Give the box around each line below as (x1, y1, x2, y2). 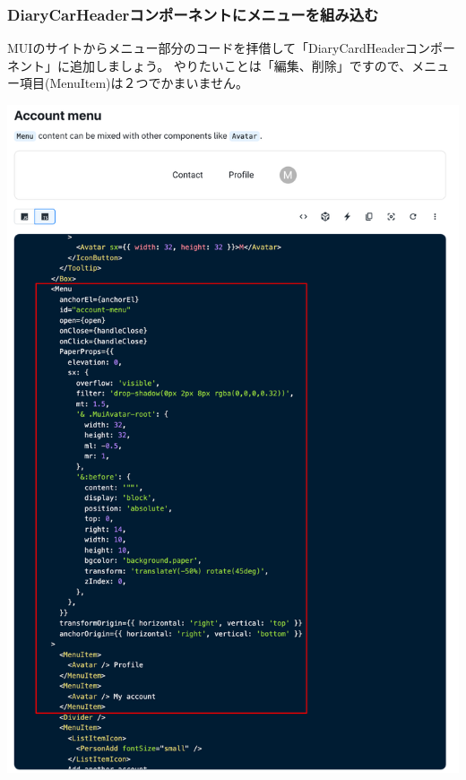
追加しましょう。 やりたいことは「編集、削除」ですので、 (69, 56, 412, 74)
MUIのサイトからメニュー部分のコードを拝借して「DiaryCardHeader (7, 39, 406, 57)
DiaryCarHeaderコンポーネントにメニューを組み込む (7, 3, 379, 25)
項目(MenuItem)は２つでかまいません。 (19, 74, 249, 92)
